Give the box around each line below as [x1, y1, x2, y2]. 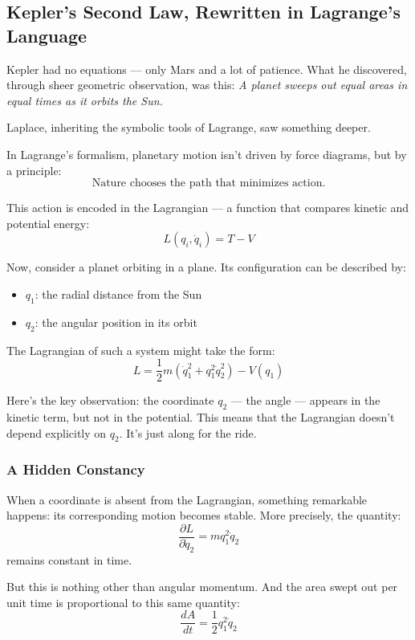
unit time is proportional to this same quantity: [6, 593, 240, 610]
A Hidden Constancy [6, 459, 145, 479]
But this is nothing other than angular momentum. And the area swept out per [6, 578, 398, 595]
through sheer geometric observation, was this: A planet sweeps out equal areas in [6, 76, 408, 93]
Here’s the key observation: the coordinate [6, 392, 214, 409]
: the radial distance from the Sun [35, 285, 202, 302]
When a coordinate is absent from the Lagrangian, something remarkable [6, 491, 368, 508]
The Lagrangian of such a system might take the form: [6, 341, 275, 358]
